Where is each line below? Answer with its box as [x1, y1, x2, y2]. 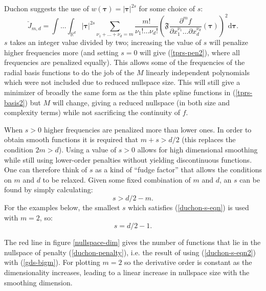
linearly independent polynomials [146, 66, 250, 77]
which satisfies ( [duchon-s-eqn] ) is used [128, 202, 249, 212]
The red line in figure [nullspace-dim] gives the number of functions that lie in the [4, 237, 261, 248]
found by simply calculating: [4, 184, 93, 195]
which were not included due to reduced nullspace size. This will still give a [4, 77, 240, 87]
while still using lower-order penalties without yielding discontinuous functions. [4, 154, 252, 165]
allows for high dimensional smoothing [137, 144, 258, 155]
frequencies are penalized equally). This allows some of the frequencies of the [4, 57, 245, 68]
